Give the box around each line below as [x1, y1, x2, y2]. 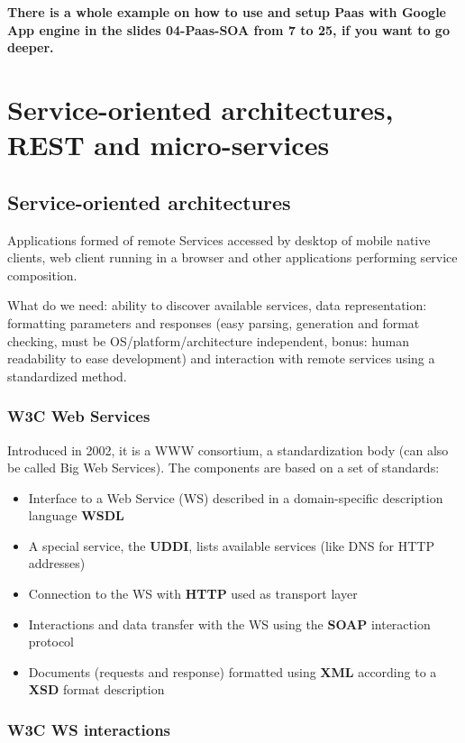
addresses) [28, 554, 86, 573]
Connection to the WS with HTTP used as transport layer [28, 584, 358, 603]
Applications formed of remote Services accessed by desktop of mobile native [7, 230, 431, 249]
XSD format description [28, 680, 165, 699]
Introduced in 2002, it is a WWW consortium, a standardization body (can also [7, 440, 449, 459]
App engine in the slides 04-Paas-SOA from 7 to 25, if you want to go [7, 20, 450, 39]
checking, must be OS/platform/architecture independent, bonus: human [7, 331, 409, 350]
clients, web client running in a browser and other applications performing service [7, 248, 458, 267]
